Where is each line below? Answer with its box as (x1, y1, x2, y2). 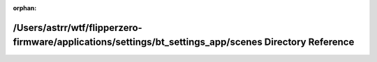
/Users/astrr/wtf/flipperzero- (13, 21, 142, 34)
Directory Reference (264, 37, 355, 48)
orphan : (13, 4, 37, 12)
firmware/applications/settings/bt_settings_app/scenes (13, 37, 263, 48)
